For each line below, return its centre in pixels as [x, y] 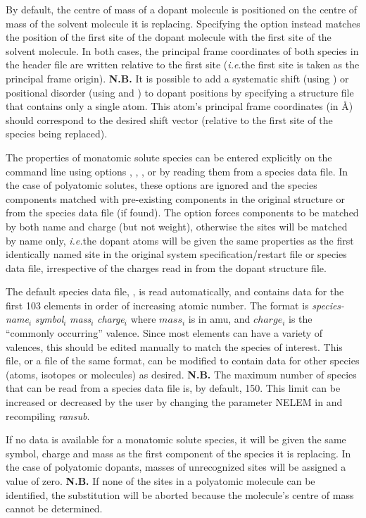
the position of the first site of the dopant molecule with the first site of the [169, 37]
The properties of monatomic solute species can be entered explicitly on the [169, 157]
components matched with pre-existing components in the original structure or [175, 198]
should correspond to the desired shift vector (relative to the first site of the [169, 119]
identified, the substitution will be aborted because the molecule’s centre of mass [180, 494]
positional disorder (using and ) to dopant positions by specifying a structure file [180, 92]
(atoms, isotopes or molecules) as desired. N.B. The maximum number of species [181, 374]
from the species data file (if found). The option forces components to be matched [182, 212]
